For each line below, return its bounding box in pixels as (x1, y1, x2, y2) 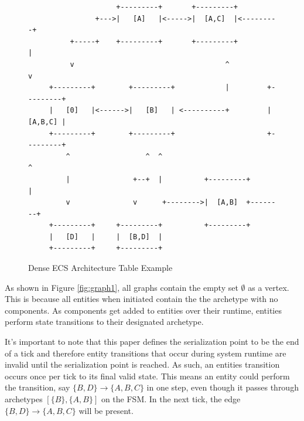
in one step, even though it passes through (146, 381, 299, 393)
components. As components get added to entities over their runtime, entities (5, 304, 282, 316)
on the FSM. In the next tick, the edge (101, 393, 241, 405)
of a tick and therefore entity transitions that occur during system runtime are (5, 347, 286, 359)
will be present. (78, 404, 134, 416)
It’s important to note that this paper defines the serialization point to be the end (5, 335, 299, 348)
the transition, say (5, 381, 70, 393)
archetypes (5, 393, 43, 405)
